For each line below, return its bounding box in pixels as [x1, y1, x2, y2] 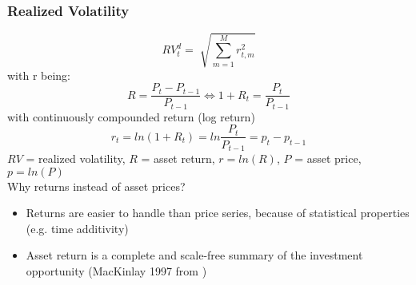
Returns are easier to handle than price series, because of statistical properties [26, 204, 410, 221]
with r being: [7, 66, 71, 83]
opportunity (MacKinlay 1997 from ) [26, 262, 207, 279]
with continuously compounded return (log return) [7, 108, 255, 125]
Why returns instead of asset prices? [7, 177, 186, 194]
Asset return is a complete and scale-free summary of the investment [26, 247, 363, 263]
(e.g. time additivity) [26, 220, 129, 236]
